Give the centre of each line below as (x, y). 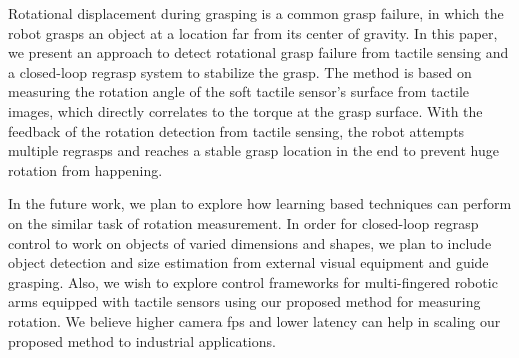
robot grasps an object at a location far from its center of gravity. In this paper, (253, 32)
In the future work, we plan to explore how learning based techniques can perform (260, 203)
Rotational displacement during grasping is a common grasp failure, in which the (256, 13)
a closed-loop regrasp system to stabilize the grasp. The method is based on (240, 71)
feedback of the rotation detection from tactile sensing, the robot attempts (236, 130)
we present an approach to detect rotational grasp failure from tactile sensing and (258, 52)
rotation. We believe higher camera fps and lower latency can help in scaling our (254, 320)
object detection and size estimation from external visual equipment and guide (248, 262)
